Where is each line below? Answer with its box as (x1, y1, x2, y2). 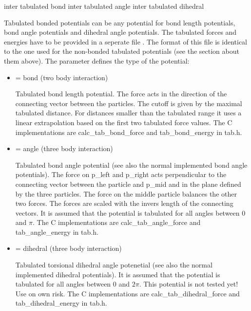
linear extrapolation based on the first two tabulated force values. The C (15, 117, 232, 127)
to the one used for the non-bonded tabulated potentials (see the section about (4, 46, 239, 56)
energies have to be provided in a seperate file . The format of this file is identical (4, 36, 247, 46)
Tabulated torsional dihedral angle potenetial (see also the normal (15, 260, 212, 270)
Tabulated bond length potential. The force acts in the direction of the (15, 89, 227, 99)
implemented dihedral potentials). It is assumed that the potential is (15, 269, 220, 279)
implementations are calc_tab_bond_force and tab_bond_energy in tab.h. (15, 127, 242, 137)
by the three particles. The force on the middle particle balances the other (15, 188, 237, 199)
